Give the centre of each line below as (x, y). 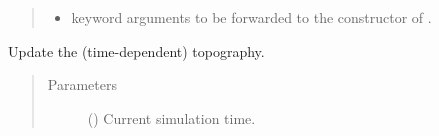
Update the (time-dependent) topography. (136, 50)
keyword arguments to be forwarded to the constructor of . (251, 17)
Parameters (82, 84)
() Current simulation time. (171, 117)
